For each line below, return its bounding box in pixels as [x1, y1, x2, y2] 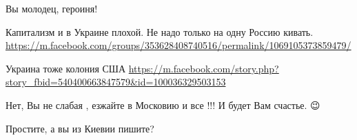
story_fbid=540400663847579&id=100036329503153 [6, 74, 226, 89]
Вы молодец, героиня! [6, 1, 98, 15]
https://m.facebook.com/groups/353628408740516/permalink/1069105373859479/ [6, 38, 351, 52]
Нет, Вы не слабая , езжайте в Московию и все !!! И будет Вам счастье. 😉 [6, 97, 320, 112]
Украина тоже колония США [6, 61, 126, 75]
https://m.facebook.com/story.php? [128, 61, 279, 75]
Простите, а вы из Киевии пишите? [6, 121, 154, 135]
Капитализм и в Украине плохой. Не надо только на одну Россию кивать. [6, 24, 314, 39]
